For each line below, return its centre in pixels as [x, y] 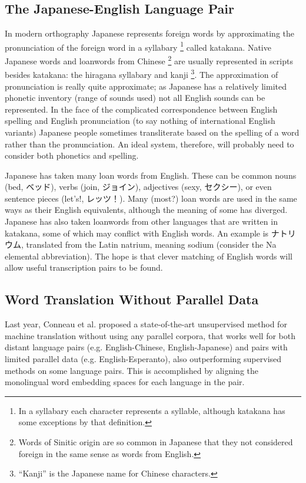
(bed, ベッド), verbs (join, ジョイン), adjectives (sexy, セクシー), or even [138, 187]
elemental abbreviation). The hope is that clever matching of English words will [149, 256]
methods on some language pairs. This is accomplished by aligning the [132, 370]
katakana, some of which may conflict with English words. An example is [137, 233]
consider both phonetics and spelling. [72, 155]
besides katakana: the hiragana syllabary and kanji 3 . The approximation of [142, 73]
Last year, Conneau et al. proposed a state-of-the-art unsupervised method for [146, 324]
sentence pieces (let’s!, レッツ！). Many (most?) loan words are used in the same [151, 198]
